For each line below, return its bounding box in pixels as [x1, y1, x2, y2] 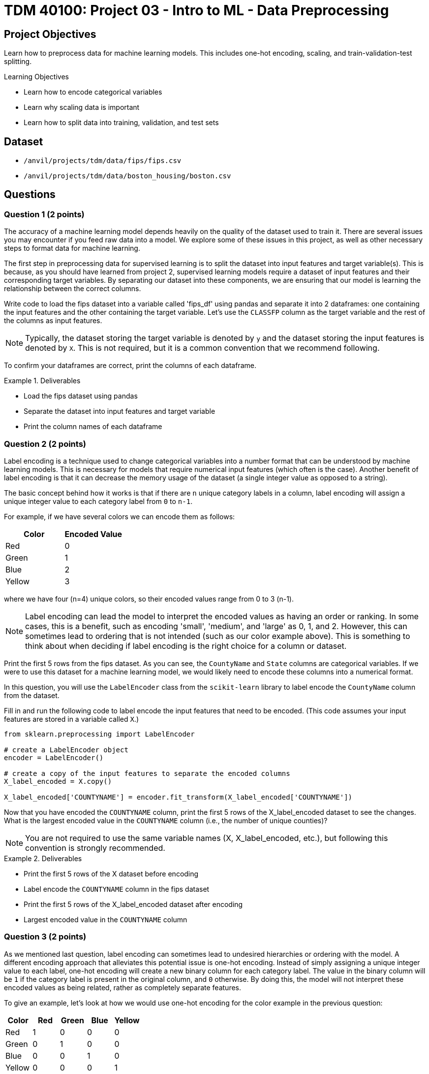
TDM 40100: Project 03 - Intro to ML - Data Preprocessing [4, 2, 389, 19]
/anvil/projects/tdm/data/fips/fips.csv [24, 157, 182, 165]
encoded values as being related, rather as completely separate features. [4, 983, 242, 992]
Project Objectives [4, 28, 96, 40]
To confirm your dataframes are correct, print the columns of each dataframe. [4, 361, 256, 370]
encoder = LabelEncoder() [4, 753, 104, 762]
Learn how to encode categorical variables [24, 88, 162, 97]
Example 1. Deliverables [4, 376, 81, 385]
